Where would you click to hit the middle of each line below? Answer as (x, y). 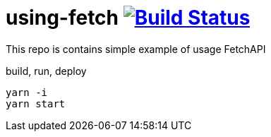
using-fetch (62, 18)
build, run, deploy (46, 71)
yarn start (36, 103)
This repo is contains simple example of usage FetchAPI (136, 49)
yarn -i (27, 92)
